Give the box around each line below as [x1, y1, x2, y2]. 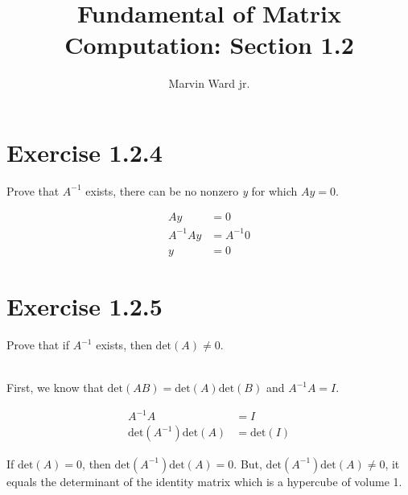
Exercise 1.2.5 [6, 290, 163, 323]
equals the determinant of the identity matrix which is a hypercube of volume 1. [6, 472, 402, 489]
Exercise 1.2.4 [6, 135, 163, 168]
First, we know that [6, 379, 104, 396]
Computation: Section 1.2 [64, 28, 354, 61]
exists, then [96, 336, 152, 353]
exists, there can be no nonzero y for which [85, 182, 298, 199]
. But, [233, 455, 262, 472]
